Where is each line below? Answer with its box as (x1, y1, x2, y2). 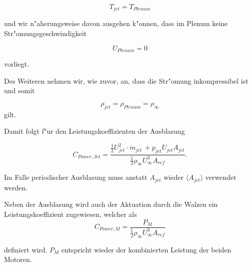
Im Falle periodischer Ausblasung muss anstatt (4, 172, 147, 182)
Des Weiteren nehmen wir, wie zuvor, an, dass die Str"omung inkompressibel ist (4, 75, 248, 86)
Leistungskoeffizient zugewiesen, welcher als (4, 208, 137, 219)
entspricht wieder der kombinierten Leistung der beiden (61, 244, 231, 254)
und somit (4, 85, 35, 96)
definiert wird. (4, 244, 47, 254)
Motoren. (4, 254, 32, 264)
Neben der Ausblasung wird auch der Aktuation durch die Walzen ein (4, 199, 218, 209)
